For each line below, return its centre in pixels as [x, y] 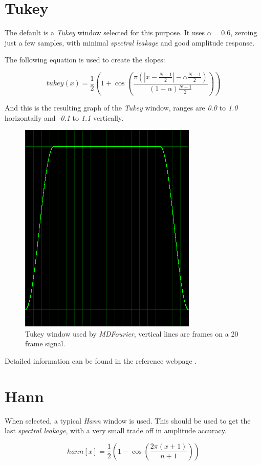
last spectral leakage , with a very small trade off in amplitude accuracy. [116, 430]
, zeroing [244, 32]
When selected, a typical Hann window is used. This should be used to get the [128, 420]
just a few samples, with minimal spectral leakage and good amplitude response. [130, 42]
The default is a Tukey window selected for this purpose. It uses [105, 32]
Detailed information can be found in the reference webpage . [101, 360]
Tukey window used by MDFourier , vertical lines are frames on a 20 [132, 333]
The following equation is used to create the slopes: [85, 60]
